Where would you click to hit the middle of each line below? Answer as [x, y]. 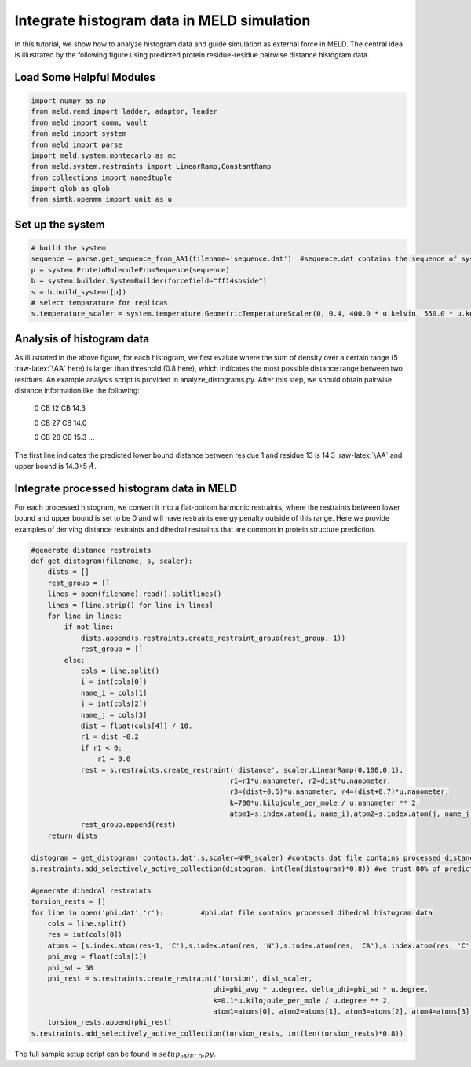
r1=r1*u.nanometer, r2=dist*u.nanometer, [310, 780]
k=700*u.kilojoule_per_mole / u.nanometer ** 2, [325, 802]
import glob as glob [70, 189]
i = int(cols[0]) [114, 682]
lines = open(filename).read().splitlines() [135, 594]
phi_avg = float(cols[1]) [97, 957]
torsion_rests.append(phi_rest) [110, 1022]
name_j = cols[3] [114, 715]
